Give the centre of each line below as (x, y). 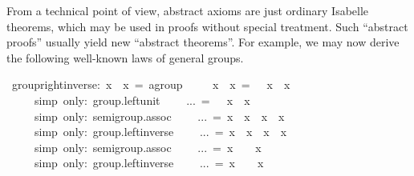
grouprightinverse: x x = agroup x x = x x (151, 84)
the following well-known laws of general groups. (125, 57)
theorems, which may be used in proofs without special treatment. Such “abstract (207, 26)
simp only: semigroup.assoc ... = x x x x (159, 116)
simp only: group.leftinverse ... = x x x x (160, 132)
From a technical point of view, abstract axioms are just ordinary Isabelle (188, 10)
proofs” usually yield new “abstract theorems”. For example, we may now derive (203, 42)
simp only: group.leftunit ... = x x (142, 100)
